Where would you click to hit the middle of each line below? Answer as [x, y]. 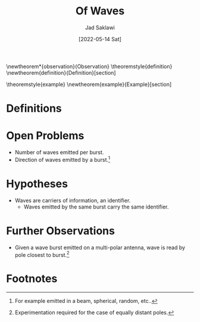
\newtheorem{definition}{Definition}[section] [61, 72]
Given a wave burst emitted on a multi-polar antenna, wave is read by [100, 247]
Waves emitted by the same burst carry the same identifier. [96, 207]
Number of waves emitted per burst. [59, 152]
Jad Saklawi [100, 27]
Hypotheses [37, 184]
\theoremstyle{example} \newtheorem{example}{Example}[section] [89, 84]
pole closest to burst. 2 [42, 254]
